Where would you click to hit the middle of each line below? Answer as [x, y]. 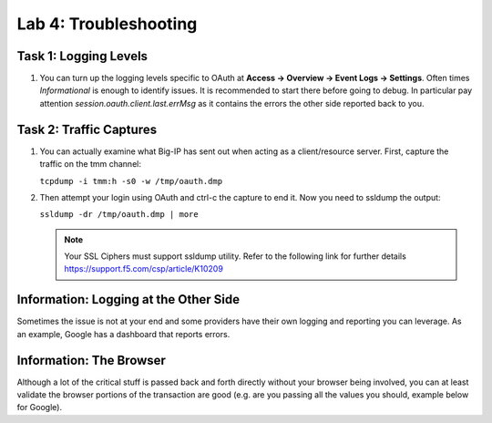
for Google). [40, 408]
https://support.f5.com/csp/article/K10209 [143, 269]
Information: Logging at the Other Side [128, 299]
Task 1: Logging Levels [82, 56]
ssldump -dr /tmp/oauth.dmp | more [119, 215]
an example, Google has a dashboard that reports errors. [123, 334]
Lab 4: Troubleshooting [107, 24]
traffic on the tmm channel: [90, 164]
